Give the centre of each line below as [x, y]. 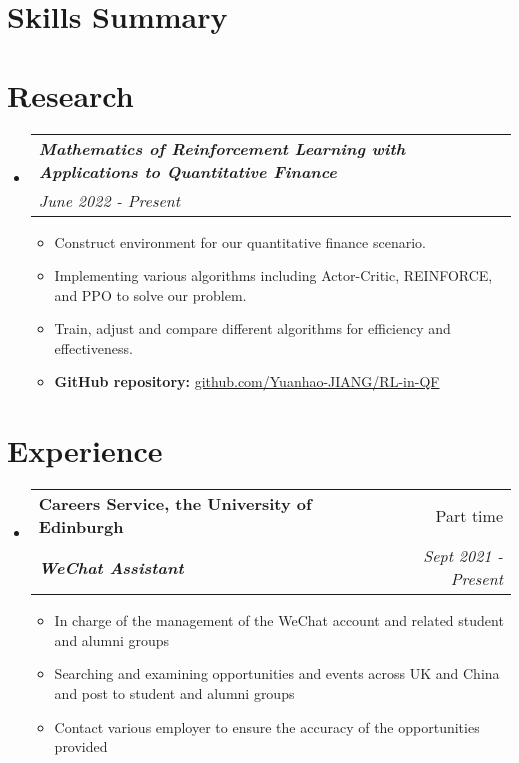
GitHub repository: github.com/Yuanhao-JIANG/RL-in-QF [247, 381]
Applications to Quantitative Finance [187, 171]
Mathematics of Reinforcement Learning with [222, 148]
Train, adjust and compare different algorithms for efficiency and [252, 328]
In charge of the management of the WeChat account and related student [279, 620]
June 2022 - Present [109, 200]
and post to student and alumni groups [174, 692]
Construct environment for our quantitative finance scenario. [240, 241]
